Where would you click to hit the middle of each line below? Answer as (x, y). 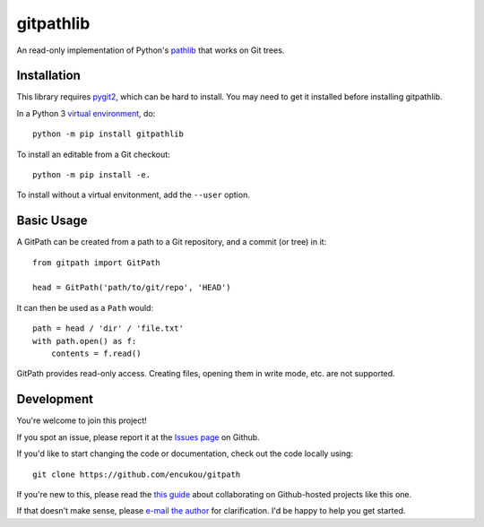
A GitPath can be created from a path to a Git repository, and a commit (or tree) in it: (172, 242)
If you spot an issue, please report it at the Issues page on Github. (138, 437)
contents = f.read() (96, 354)
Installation (48, 76)
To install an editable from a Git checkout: (93, 154)
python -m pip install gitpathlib (108, 134)
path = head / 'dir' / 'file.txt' (108, 328)
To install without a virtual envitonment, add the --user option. (133, 195)
